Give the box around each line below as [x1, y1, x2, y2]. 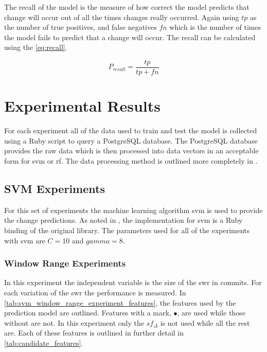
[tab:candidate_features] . [4, 337, 83, 348]
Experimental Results [4, 95, 161, 116]
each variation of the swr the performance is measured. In [4, 287, 186, 297]
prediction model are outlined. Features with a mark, [4, 307, 171, 318]
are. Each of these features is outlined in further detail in [4, 327, 184, 338]
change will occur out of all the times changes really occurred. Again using [4, 11, 239, 22]
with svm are [4, 235, 45, 245]
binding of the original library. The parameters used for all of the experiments [4, 224, 250, 235]
